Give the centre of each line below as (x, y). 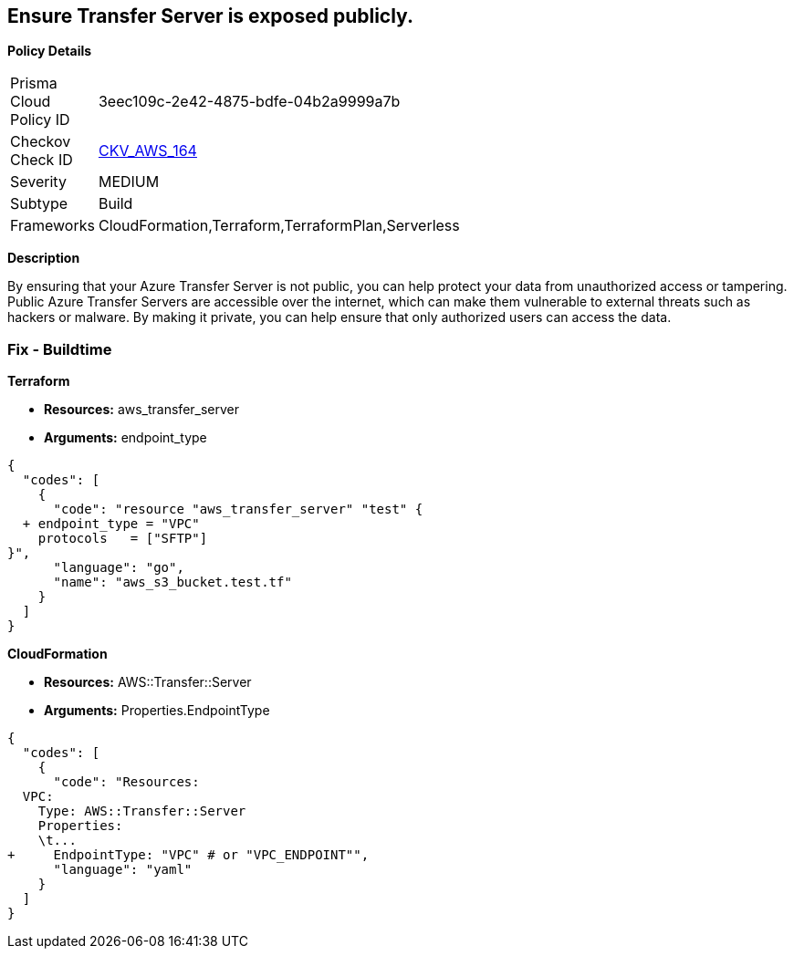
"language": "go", (119, 568)
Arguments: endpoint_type (125, 438)
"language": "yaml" (123, 870)
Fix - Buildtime (60, 349)
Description (44, 258)
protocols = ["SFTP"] (123, 539)
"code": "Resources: (126, 782)
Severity (38, 182)
